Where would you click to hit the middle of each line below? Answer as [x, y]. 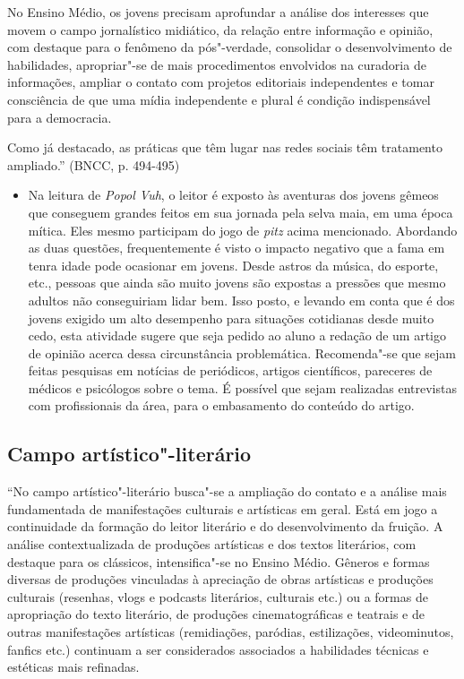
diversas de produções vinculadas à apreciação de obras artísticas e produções [220, 579]
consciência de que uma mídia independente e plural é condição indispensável [219, 99]
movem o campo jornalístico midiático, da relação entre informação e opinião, [220, 29]
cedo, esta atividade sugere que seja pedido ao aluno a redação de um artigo [237, 335]
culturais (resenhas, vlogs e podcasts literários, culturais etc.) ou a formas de [218, 596]
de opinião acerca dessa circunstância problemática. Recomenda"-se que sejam [242, 352]
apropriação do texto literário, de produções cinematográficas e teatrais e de [216, 614]
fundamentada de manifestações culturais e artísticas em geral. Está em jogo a [223, 508]
